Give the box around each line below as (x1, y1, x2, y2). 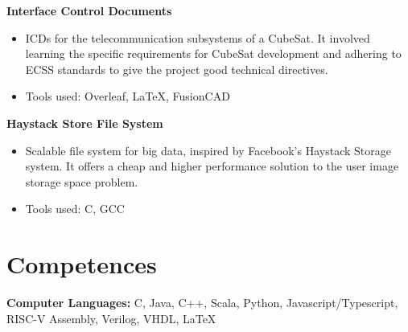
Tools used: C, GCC (25, 200, 125, 217)
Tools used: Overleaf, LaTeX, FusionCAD (25, 88, 230, 105)
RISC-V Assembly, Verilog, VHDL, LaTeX (6, 309, 216, 326)
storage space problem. (25, 173, 138, 190)
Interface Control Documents (6, 2, 172, 18)
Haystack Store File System (6, 114, 163, 131)
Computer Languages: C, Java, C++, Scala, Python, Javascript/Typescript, (6, 294, 398, 311)
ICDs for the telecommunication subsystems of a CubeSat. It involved (25, 29, 370, 46)
